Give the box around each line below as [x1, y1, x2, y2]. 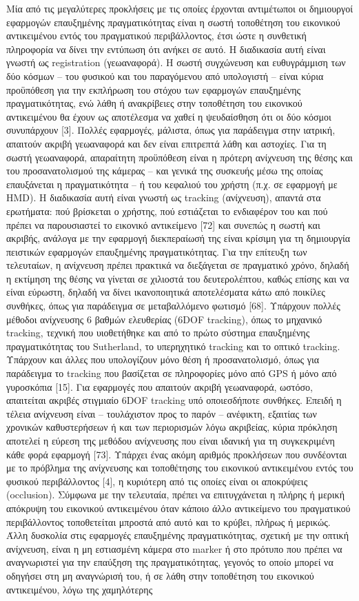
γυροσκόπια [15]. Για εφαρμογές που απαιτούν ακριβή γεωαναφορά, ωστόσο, [6, 379, 313, 394]
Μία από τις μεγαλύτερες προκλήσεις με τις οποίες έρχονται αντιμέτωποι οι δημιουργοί [6, 1, 353, 15]
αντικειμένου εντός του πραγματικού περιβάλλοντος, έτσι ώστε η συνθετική [6, 28, 307, 43]
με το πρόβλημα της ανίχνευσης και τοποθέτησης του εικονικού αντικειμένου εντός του [6, 460, 353, 475]
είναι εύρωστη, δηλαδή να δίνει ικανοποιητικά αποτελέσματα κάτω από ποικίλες [6, 285, 325, 299]
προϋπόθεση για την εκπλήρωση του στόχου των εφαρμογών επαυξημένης [6, 82, 301, 96]
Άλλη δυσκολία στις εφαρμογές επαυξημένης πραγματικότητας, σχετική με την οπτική [6, 528, 349, 542]
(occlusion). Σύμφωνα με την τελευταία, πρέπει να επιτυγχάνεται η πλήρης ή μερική [6, 487, 345, 502]
